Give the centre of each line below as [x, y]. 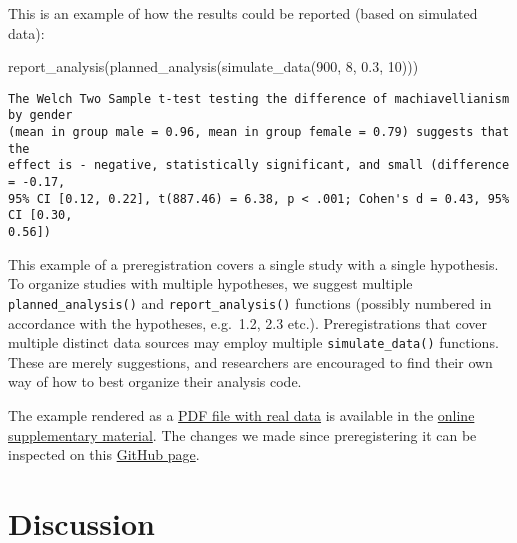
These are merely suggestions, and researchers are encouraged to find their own [250, 361]
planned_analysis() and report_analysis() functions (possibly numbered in [250, 302]
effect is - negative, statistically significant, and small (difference [259, 165]
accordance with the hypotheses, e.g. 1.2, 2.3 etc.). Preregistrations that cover [248, 322]
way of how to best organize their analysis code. [155, 381]
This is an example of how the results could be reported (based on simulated [243, 13]
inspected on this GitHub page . [104, 454]
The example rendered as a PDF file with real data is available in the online [241, 414]
